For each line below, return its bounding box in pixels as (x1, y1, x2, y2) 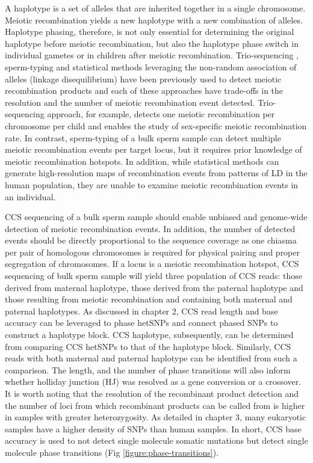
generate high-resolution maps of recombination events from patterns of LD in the (5, 167, 308, 179)
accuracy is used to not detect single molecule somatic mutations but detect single (5, 434, 308, 447)
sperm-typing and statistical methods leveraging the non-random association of (5, 60, 297, 73)
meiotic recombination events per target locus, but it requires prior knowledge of (5, 143, 302, 156)
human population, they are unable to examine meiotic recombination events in (5, 178, 299, 191)
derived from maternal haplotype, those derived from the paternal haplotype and (5, 281, 303, 293)
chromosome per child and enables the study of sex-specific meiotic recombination (5, 119, 307, 132)
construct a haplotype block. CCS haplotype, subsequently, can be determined (5, 328, 294, 341)
